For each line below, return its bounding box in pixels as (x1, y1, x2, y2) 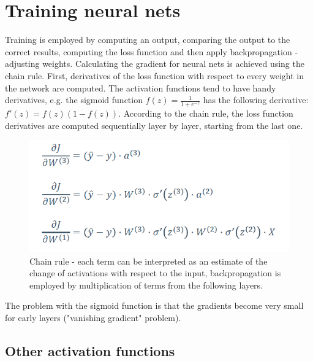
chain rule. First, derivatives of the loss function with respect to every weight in (5, 69, 304, 82)
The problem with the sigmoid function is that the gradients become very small (5, 299, 304, 312)
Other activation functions (5, 341, 175, 360)
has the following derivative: (203, 93, 309, 106)
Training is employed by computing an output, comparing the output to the (5, 33, 290, 46)
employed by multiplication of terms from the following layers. (29, 278, 263, 291)
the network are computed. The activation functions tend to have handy (5, 81, 276, 94)
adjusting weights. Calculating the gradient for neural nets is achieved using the (5, 57, 304, 70)
